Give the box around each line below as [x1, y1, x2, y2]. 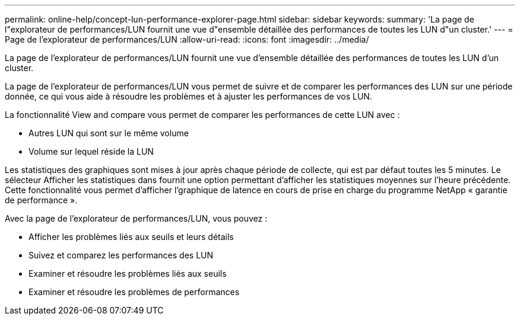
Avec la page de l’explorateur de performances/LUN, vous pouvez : [5, 213, 268, 223]
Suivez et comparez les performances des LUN [28, 250, 214, 260]
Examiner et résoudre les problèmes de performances [28, 287, 240, 297]
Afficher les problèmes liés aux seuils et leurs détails [28, 232, 234, 242]
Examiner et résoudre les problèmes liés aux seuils [28, 268, 227, 279]
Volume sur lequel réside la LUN [28, 146, 154, 156]
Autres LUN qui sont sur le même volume [28, 128, 189, 138]
